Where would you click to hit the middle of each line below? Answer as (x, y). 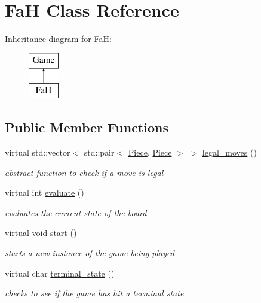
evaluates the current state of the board (76, 212)
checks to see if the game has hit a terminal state (94, 293)
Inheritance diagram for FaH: (58, 39)
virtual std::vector (38, 152)
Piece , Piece (150, 152)
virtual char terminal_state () (60, 273)
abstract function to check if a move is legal (84, 172)
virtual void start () (41, 233)
